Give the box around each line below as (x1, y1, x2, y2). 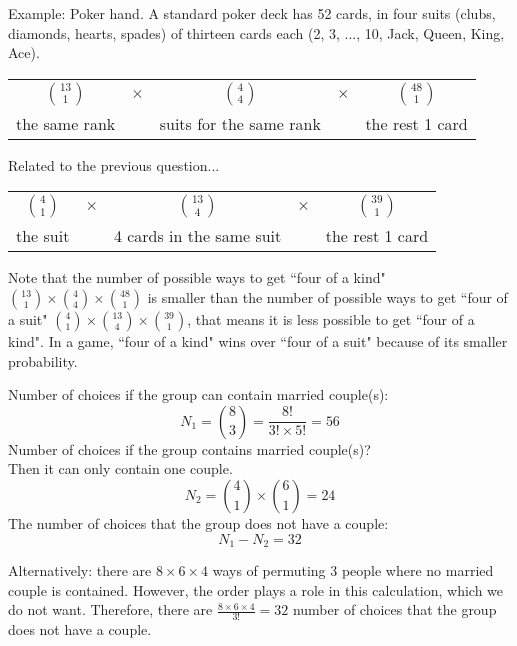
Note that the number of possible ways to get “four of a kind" (8, 267, 386, 288)
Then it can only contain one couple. (8, 458, 233, 479)
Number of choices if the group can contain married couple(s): (8, 384, 389, 405)
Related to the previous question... (8, 154, 220, 175)
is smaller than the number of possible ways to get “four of (147, 286, 508, 307)
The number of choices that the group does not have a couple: (8, 512, 389, 533)
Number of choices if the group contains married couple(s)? (8, 438, 371, 459)
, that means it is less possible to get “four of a (187, 308, 475, 329)
